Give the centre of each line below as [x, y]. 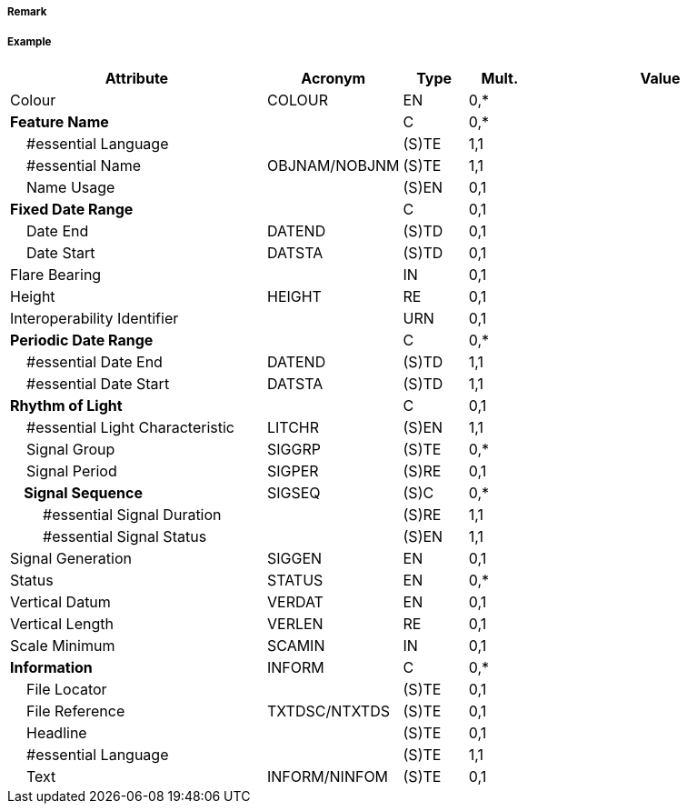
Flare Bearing [56, 274]
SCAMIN [296, 645]
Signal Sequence [83, 492]
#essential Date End [95, 361]
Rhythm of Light [66, 405]
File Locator [67, 689]
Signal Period [72, 471]
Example [30, 42]
